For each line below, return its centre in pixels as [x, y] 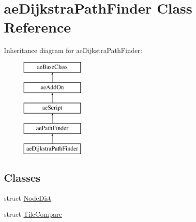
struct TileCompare [33, 214]
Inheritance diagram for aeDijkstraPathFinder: [73, 50]
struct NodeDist [28, 197]
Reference [38, 27]
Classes [22, 177]
